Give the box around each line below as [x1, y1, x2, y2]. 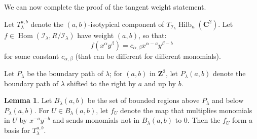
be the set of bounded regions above [87, 95, 200, 106]
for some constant [4, 50, 59, 61]
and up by [144, 78, 176, 88]
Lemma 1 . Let [4, 95, 52, 106]
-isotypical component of [88, 18, 164, 29]
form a [232, 115, 253, 125]
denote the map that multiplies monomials [120, 105, 252, 115]
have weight [77, 29, 114, 40]
